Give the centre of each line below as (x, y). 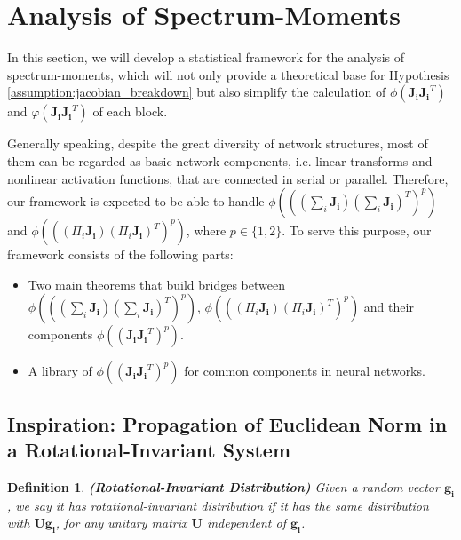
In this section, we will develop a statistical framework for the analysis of (206, 57)
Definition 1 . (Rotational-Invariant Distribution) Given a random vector (223, 486)
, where (206, 230)
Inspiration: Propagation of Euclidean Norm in (227, 423)
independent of (246, 523)
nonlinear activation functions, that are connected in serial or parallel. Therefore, (228, 178)
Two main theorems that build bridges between (156, 284)
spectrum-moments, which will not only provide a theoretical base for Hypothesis (228, 74)
